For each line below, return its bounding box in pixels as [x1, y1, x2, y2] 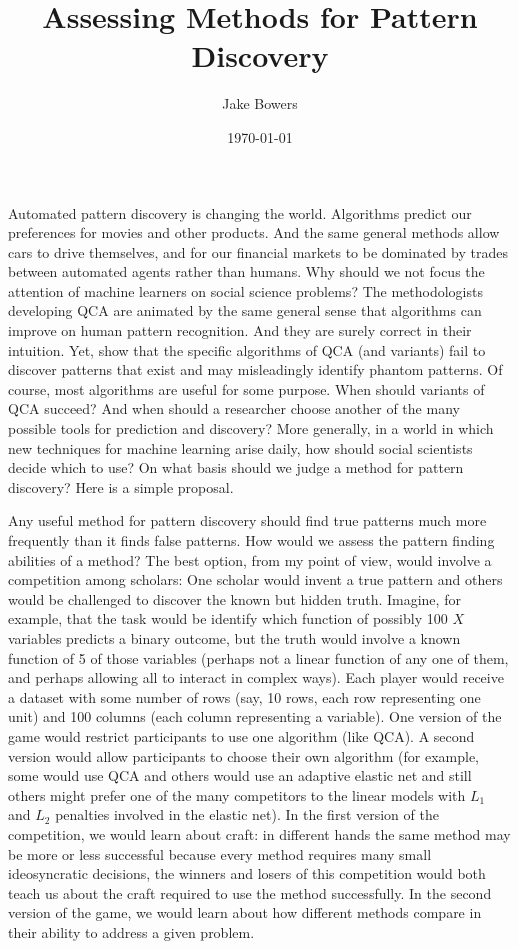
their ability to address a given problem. [8, 921, 255, 942]
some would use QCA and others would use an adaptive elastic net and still [8, 765, 472, 786]
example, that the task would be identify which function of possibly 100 [8, 608, 448, 629]
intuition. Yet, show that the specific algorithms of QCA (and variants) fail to [8, 339, 486, 360]
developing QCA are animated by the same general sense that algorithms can [8, 300, 482, 321]
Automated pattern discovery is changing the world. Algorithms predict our [8, 202, 472, 223]
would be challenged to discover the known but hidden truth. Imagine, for [8, 588, 461, 609]
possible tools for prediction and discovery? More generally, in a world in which [8, 418, 494, 439]
